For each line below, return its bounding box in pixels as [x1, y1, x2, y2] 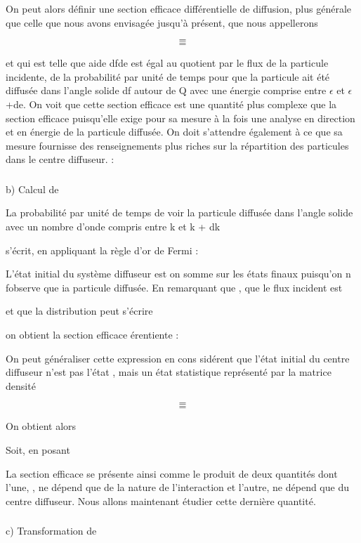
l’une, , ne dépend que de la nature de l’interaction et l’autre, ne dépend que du [6, 480, 349, 495]
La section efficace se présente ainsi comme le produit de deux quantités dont [6, 466, 338, 480]
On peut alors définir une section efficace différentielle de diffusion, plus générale [6, 1, 351, 15]
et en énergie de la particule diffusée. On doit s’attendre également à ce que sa [6, 124, 343, 139]
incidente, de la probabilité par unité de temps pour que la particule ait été [6, 69, 330, 84]
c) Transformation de [6, 523, 97, 538]
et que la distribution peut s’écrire [6, 303, 153, 318]
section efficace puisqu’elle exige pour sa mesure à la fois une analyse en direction [6, 110, 355, 125]
